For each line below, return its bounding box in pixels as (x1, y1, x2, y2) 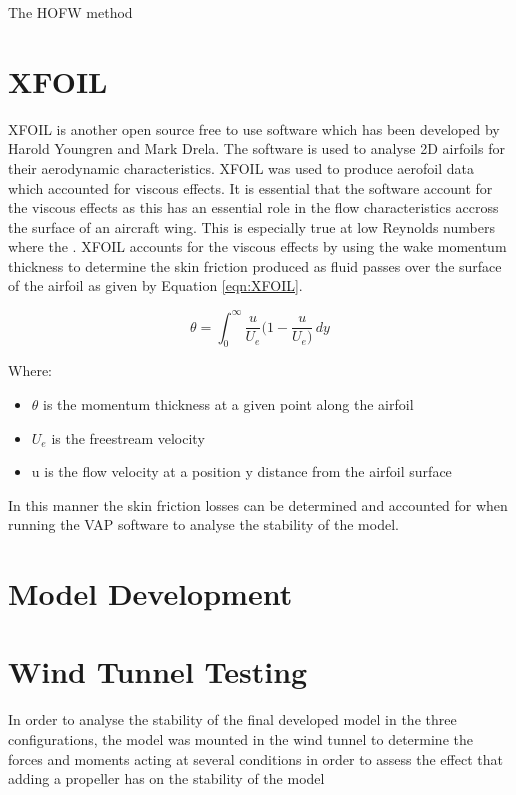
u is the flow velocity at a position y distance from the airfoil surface (31, 461, 452, 482)
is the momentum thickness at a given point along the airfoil (43, 393, 414, 414)
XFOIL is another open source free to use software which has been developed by (8, 118, 500, 139)
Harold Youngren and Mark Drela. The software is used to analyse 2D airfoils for (8, 138, 505, 159)
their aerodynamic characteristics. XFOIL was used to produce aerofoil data (8, 157, 475, 178)
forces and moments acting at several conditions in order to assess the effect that (8, 748, 503, 769)
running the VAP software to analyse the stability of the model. (8, 514, 399, 535)
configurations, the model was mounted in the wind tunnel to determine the (8, 729, 473, 750)
